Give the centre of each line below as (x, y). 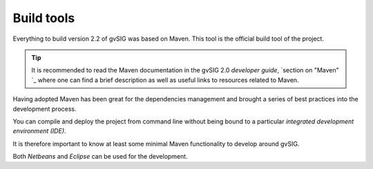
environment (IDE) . (39, 131)
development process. (45, 109)
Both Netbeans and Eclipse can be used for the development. (100, 157)
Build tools (44, 18)
